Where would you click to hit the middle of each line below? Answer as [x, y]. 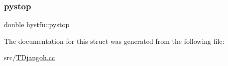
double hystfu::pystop [37, 24]
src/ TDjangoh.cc [30, 57]
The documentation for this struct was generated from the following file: [114, 41]
